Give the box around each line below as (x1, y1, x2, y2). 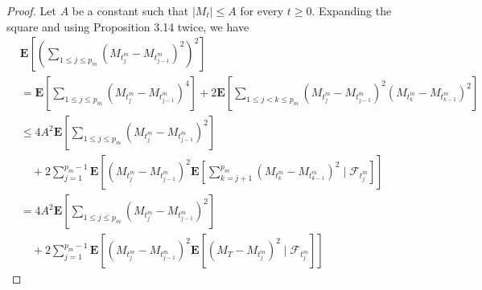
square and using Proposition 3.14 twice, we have (6, 18, 249, 35)
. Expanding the (311, 2, 392, 18)
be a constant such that (72, 2, 189, 18)
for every (240, 2, 284, 18)
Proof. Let (6, 2, 56, 18)
